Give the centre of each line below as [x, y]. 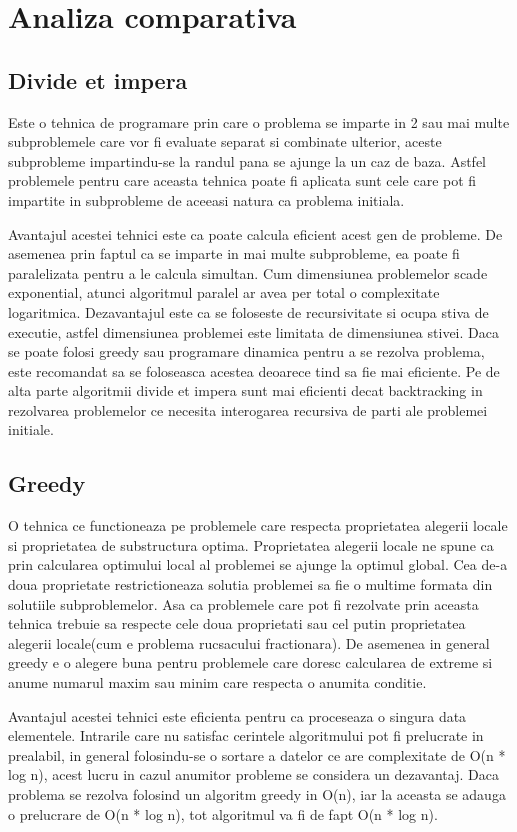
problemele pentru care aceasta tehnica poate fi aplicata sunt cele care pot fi [242, 180]
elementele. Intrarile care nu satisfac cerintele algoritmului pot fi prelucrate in [246, 735]
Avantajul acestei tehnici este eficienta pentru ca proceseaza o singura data [237, 715]
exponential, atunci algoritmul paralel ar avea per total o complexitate [224, 292]
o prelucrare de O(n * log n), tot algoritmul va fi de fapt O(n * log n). [223, 813]
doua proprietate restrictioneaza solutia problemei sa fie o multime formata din [250, 584]
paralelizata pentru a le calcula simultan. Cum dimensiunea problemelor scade [248, 272]
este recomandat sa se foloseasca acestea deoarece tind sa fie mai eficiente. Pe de [254, 370]
